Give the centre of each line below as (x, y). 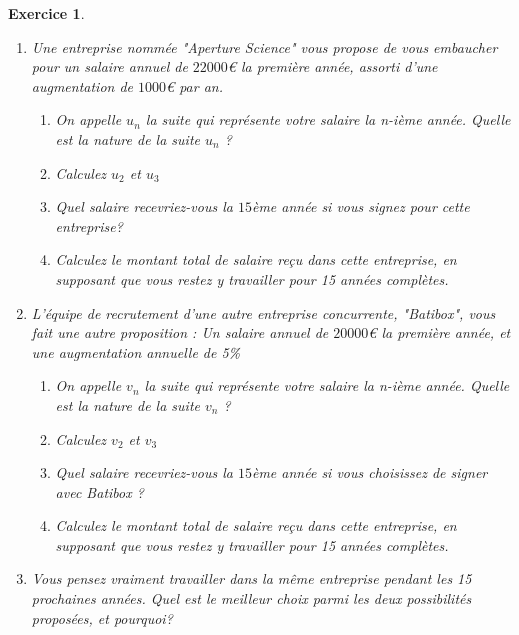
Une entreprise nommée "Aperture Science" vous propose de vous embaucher (264, 46)
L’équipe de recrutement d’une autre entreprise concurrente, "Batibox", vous (263, 312)
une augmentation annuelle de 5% (136, 351)
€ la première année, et (439, 332)
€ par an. (194, 85)
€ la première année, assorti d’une (332, 66)
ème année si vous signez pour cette (360, 206)
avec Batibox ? (99, 491)
